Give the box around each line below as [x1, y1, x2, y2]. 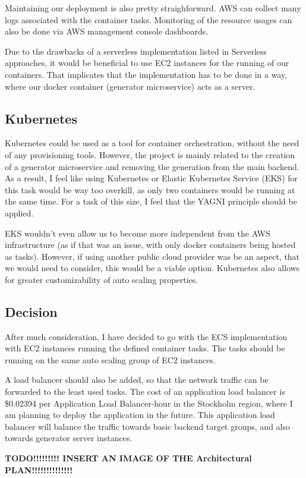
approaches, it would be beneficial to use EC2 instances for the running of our [5, 56, 289, 69]
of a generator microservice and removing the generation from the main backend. [5, 160, 299, 172]
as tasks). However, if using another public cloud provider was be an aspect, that [5, 250, 300, 262]
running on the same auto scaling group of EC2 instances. [5, 353, 216, 366]
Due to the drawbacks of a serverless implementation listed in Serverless [5, 45, 267, 57]
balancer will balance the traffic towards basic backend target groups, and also [5, 420, 290, 432]
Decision [5, 302, 58, 320]
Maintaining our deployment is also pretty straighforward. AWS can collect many [5, 2, 301, 14]
